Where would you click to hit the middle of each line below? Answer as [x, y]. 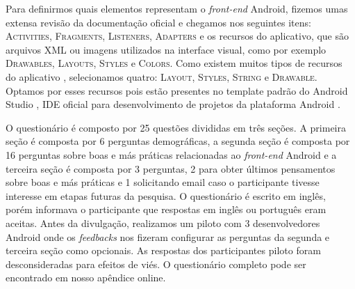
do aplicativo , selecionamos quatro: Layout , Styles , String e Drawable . [162, 76]
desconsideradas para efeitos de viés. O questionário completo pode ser [156, 264]
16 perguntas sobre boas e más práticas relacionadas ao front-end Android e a [171, 154]
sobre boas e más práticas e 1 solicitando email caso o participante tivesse [163, 182]
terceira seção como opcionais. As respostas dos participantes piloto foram [163, 250]
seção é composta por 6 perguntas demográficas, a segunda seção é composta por [178, 141]
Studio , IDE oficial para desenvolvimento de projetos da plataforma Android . [173, 104]
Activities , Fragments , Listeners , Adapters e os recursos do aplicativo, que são [177, 36]
